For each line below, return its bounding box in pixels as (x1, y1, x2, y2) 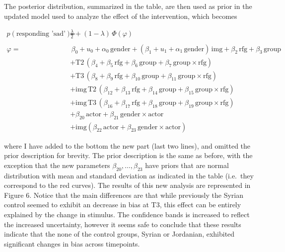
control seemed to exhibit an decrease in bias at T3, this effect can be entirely (4, 199, 241, 210)
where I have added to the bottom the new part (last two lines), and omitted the (4, 140, 251, 151)
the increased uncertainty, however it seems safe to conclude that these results (4, 219, 241, 229)
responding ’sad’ (16, 30, 66, 37)
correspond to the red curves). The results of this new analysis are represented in (4, 180, 251, 190)
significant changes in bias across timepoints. (4, 238, 140, 249)
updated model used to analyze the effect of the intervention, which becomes (4, 10, 237, 21)
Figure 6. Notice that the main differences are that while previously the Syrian (4, 189, 243, 200)
